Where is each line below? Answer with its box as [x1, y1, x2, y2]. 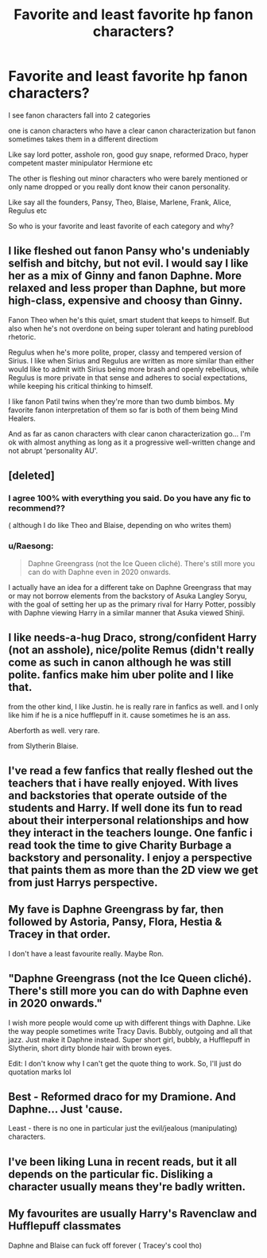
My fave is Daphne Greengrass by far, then [8, 903, 224, 916]
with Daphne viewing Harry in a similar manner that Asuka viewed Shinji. [8, 608, 245, 617]
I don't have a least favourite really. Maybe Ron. [8, 949, 164, 958]
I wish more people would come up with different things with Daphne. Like [8, 1018, 251, 1027]
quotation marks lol [8, 1067, 72, 1077]
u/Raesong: [8, 541, 54, 552]
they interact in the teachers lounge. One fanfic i [8, 825, 253, 840]
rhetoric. [8, 332, 37, 341]
